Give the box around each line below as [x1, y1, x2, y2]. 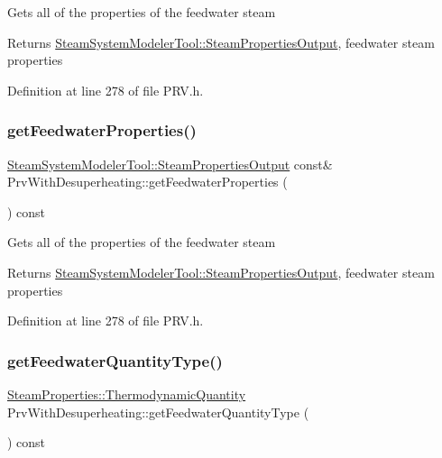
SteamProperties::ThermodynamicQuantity [7, 384, 246, 403]
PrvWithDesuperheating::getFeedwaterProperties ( [7, 172, 288, 191]
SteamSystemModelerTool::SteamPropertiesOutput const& [7, 154, 333, 173]
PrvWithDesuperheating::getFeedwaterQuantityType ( [7, 402, 309, 421]
